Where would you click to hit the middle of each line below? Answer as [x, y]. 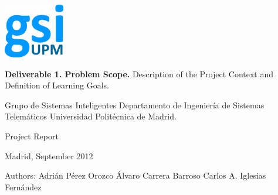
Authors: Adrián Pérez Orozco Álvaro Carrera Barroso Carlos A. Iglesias [135, 175]
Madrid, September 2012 [49, 155]
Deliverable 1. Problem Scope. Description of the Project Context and [139, 73]
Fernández [23, 187]
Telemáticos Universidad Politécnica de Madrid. [91, 116]
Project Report [32, 136]
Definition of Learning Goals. [57, 85]
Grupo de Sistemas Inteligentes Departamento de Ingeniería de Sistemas [135, 105]
